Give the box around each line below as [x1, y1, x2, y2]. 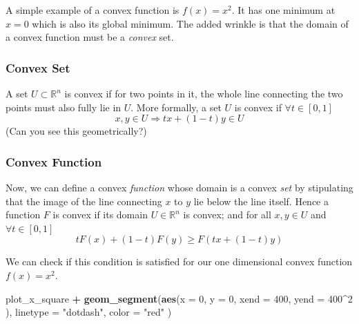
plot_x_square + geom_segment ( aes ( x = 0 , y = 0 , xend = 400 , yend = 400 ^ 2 [6, 291, 353, 305]
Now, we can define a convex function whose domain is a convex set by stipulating [6, 180, 353, 194]
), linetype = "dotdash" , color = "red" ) [6, 305, 172, 319]
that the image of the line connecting [6, 193, 162, 208]
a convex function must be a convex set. [6, 30, 174, 44]
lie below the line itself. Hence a [193, 193, 329, 208]
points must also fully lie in [6, 99, 122, 114]
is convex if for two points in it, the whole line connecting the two [64, 86, 343, 100]
